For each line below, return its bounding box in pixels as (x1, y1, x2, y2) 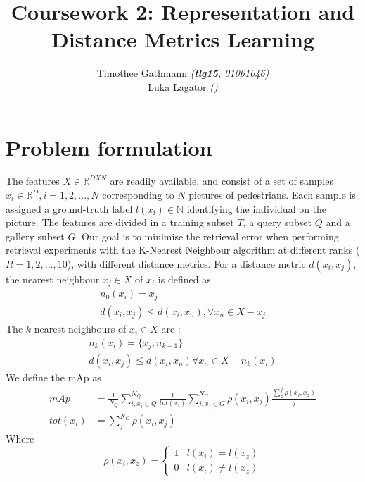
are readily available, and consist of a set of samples (110, 173, 333, 188)
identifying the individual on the (186, 201, 327, 216)
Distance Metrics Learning (51, 25, 314, 54)
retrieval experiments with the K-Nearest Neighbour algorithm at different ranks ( (6, 242, 360, 257)
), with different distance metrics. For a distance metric (67, 257, 306, 271)
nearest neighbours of (34, 321, 127, 335)
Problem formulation (6, 132, 212, 161)
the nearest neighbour (6, 272, 100, 286)
